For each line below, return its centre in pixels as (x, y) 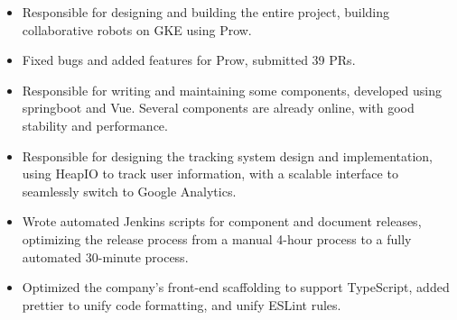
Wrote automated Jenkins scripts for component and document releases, (222, 221)
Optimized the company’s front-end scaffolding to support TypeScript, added (236, 287)
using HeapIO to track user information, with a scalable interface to (210, 174)
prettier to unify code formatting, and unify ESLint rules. (182, 304)
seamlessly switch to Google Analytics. (129, 191)
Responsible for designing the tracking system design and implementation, (227, 155)
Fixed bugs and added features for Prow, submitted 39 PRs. (189, 60)
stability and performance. (95, 125)
